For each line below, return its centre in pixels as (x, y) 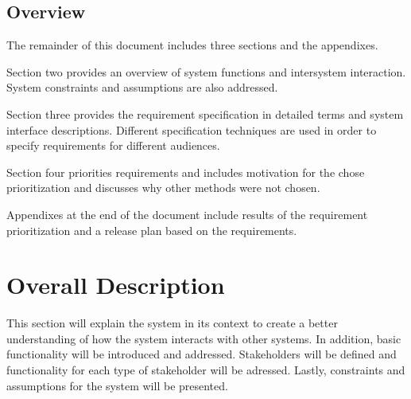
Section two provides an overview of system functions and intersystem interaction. (206, 71)
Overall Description (116, 285)
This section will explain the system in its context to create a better (172, 323)
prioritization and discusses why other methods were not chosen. (163, 188)
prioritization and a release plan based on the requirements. (152, 230)
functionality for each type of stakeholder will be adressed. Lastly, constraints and (206, 370)
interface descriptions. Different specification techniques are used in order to (192, 129)
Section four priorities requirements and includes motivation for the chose (186, 172)
